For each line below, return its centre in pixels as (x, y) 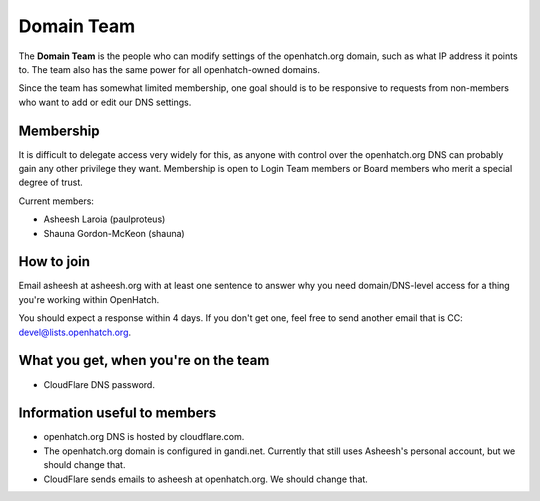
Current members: (56, 201)
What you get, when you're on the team (144, 360)
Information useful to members (117, 413)
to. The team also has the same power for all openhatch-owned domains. (169, 69)
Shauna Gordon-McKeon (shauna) (114, 233)
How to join (54, 261)
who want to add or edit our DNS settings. (105, 102)
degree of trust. (51, 182)
